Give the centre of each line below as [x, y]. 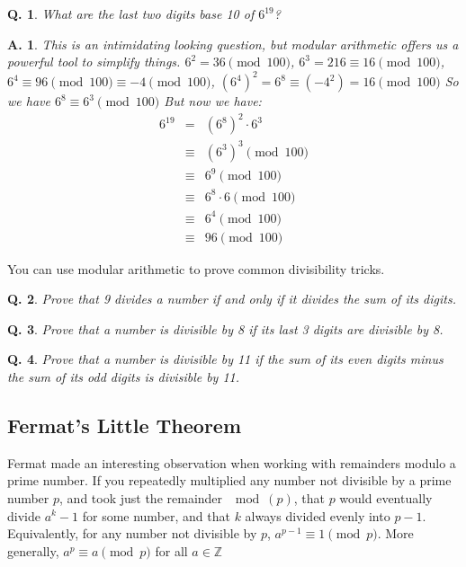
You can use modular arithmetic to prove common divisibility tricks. [196, 268]
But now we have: [213, 101]
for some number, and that [156, 515]
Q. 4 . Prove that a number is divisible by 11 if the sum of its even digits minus [225, 359]
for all [171, 550]
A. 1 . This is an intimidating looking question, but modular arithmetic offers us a [233, 44]
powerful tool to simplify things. [94, 62]
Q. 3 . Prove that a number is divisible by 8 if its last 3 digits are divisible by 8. [225, 328]
